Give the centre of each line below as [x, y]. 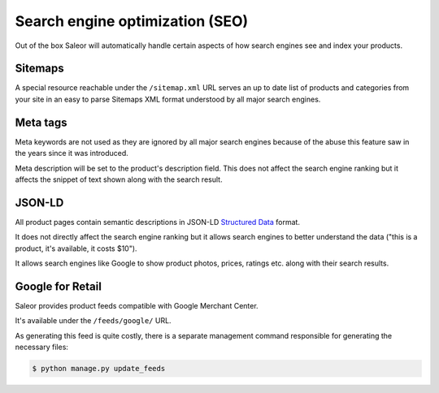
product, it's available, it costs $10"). [76, 248]
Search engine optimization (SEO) [132, 21]
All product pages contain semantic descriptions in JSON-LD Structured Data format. [158, 222]
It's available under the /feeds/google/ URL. [93, 321]
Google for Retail [58, 286]
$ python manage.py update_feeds [99, 369]
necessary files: [42, 347]
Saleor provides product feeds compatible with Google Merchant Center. [137, 305]
